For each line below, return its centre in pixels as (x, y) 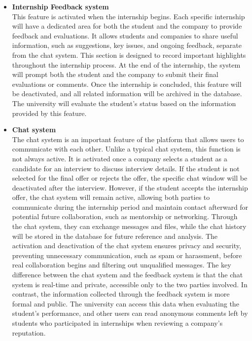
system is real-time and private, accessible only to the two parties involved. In (130, 284)
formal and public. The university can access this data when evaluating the (126, 303)
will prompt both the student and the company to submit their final (115, 74)
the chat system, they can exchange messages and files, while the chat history (129, 226)
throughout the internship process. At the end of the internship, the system (126, 64)
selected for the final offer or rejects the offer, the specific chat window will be (130, 178)
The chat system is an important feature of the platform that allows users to (128, 139)
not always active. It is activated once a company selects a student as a (120, 158)
